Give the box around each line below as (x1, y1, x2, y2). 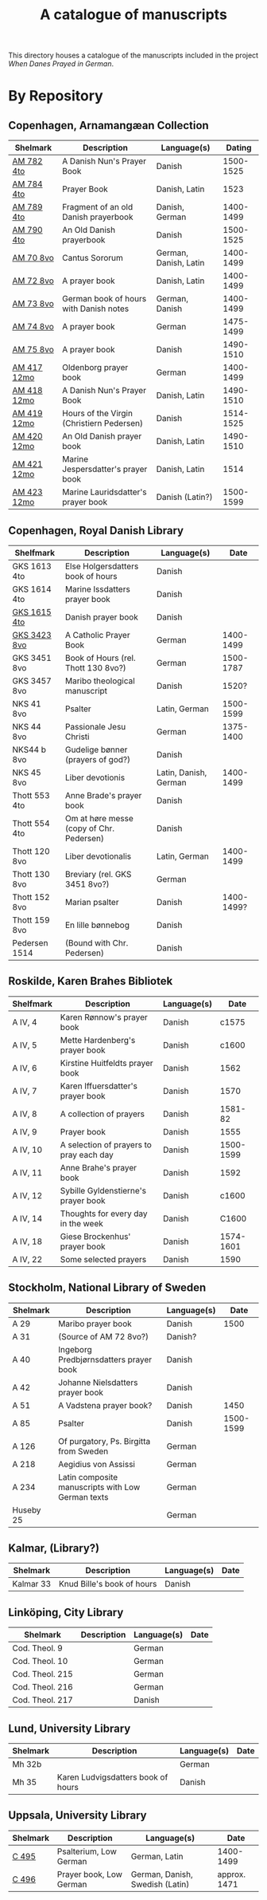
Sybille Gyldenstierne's (60, 1185, 147, 1196)
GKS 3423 (12, 630, 52, 640)
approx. (217, 1868, 246, 1879)
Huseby (12, 1505, 41, 1516)
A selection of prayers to (60, 1139, 153, 1150)
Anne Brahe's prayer (60, 1162, 137, 1173)
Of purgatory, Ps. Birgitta (58, 1435, 151, 1446)
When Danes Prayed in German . (8, 59, 114, 69)
